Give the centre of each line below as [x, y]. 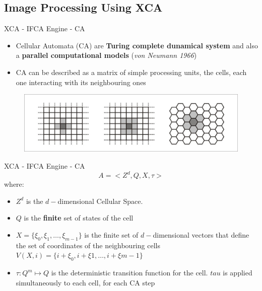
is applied [238, 273]
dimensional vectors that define [201, 234]
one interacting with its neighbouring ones [81, 82]
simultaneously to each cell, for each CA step [85, 282]
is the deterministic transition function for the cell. [129, 273]
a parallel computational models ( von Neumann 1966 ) [106, 55]
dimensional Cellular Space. [100, 201]
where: [14, 184]
